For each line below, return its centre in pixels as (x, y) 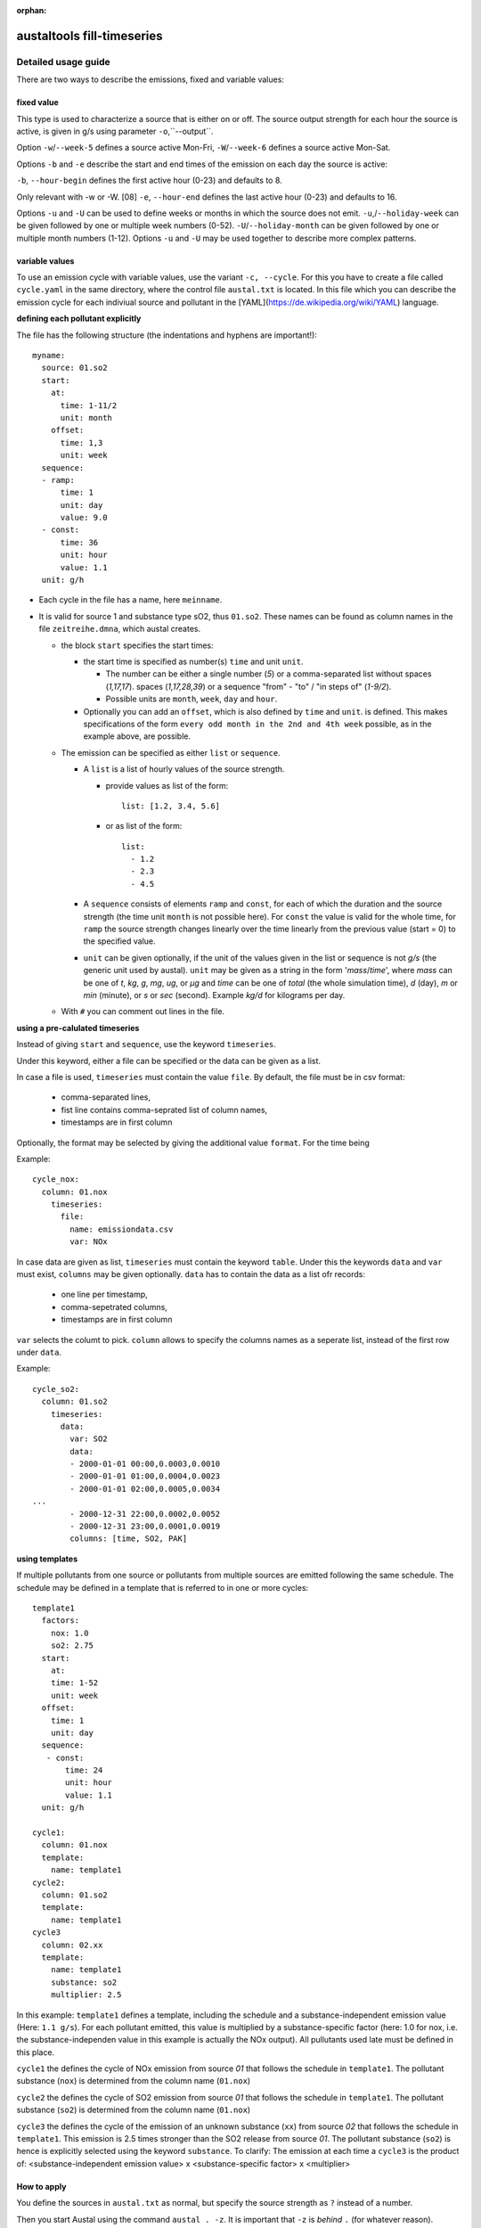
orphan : (32, 10)
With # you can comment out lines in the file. (143, 1012)
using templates (47, 1559)
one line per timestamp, (105, 1294)
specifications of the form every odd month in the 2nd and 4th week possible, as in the (257, 724)
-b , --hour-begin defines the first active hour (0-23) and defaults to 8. (149, 180)
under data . (39, 1352)
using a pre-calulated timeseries (78, 1028)
